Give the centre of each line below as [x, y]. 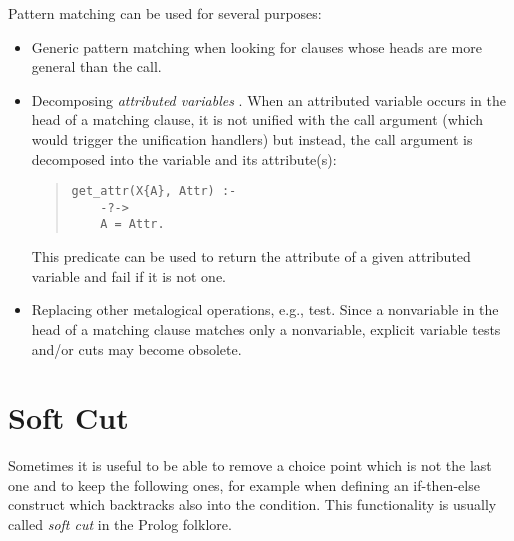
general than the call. [96, 66]
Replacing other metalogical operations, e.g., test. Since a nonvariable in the [265, 309]
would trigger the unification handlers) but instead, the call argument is [252, 138]
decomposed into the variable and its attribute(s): [184, 158]
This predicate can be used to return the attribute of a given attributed [251, 256]
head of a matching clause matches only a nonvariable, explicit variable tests [266, 328]
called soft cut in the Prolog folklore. [120, 524]
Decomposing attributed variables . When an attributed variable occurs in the [268, 99]
